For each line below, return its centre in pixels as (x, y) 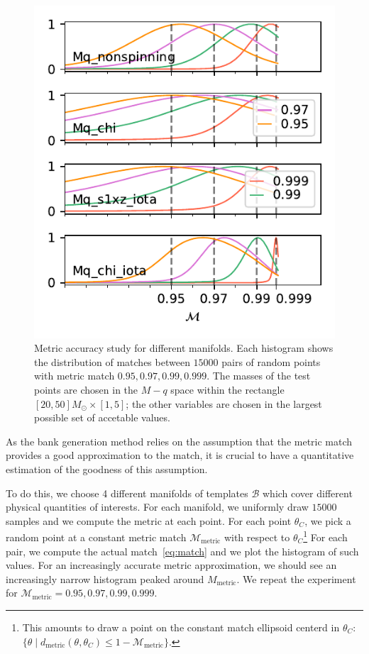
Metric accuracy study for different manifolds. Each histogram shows (184, 348)
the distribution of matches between (112, 361)
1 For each (325, 536)
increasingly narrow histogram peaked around (105, 578)
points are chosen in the (86, 389)
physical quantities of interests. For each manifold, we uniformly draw (157, 507)
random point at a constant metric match (96, 537)
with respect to (257, 537)
